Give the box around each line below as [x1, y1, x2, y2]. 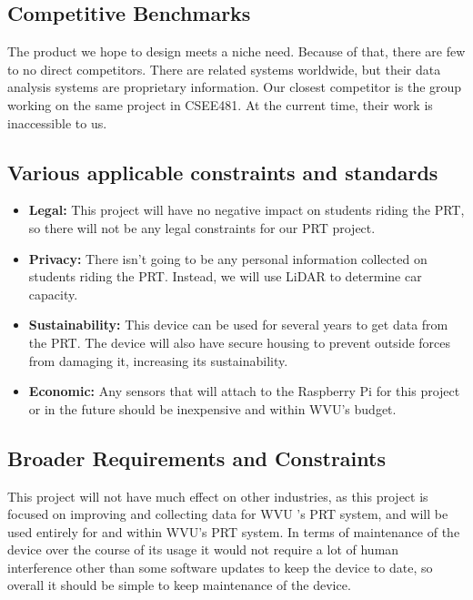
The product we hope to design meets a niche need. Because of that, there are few [7, 42, 466, 61]
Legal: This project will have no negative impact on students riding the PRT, [28, 200, 465, 219]
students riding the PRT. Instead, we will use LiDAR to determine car [28, 267, 422, 286]
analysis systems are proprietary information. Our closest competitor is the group [7, 77, 462, 97]
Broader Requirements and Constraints [7, 443, 386, 472]
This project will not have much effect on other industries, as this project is [7, 486, 428, 505]
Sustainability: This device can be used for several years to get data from [28, 315, 448, 334]
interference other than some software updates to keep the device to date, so [7, 557, 433, 576]
